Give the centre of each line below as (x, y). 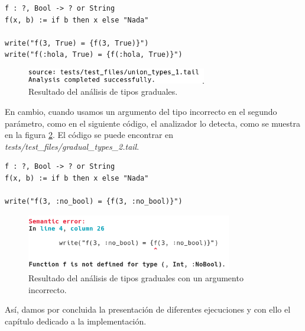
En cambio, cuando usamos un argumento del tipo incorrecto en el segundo (141, 111)
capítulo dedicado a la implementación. (76, 321)
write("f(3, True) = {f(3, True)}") (77, 43)
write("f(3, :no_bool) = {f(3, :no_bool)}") (94, 202)
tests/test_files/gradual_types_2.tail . (72, 146)
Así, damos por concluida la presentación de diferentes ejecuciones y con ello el (148, 309)
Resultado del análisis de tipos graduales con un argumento (136, 278)
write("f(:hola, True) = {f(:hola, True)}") (94, 55)
